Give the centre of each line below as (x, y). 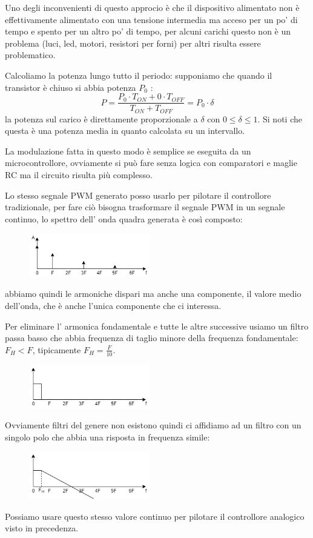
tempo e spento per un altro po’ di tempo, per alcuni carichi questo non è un (148, 31)
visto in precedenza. (42, 528)
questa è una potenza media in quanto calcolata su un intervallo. (125, 131)
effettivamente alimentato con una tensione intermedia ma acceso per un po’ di (151, 19)
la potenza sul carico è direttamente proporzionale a (101, 118)
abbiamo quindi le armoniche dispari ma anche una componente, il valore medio (153, 294)
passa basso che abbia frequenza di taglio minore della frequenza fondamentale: (152, 338)
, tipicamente (57, 349)
